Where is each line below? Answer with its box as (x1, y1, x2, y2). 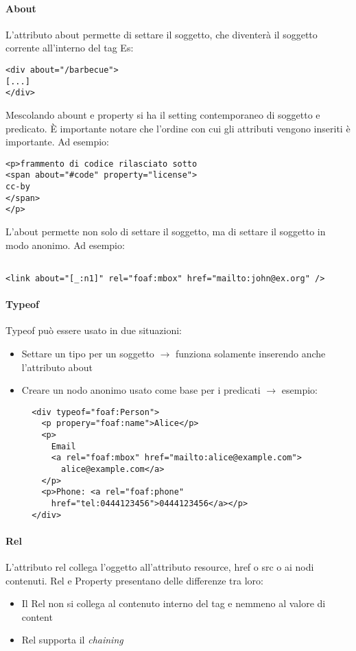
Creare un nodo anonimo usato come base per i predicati (21, 383, 261, 397)
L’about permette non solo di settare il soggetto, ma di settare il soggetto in (5, 224, 326, 239)
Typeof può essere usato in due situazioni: (5, 323, 182, 338)
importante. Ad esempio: (5, 134, 110, 149)
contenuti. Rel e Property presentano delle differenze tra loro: (5, 573, 263, 587)
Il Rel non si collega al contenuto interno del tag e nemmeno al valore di (21, 596, 326, 611)
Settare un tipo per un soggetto (21, 346, 154, 360)
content (21, 609, 53, 624)
